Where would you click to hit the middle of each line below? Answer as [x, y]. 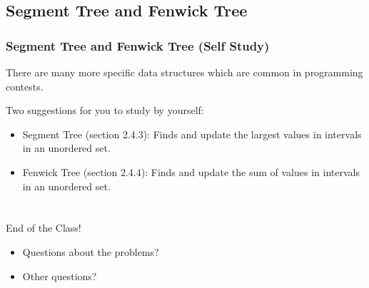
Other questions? [60, 276]
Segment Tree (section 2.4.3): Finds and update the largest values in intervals [192, 134]
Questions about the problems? [91, 251]
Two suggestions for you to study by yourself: [105, 110]
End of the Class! [44, 228]
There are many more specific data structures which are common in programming [184, 72]
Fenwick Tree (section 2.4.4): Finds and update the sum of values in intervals [191, 171]
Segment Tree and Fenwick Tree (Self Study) [138, 45]
